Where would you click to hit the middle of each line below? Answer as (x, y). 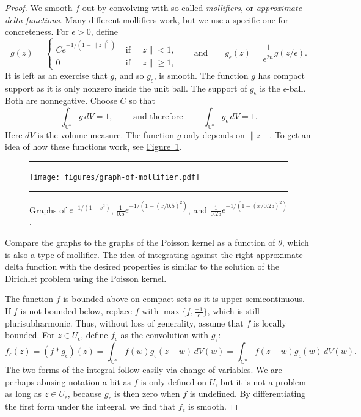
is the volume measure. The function (106, 134)
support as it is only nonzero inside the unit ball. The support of (126, 88)
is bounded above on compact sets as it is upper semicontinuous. (184, 299)
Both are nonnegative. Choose (61, 101)
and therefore (158, 117)
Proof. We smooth (39, 7)
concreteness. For (37, 31)
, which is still (233, 311)
